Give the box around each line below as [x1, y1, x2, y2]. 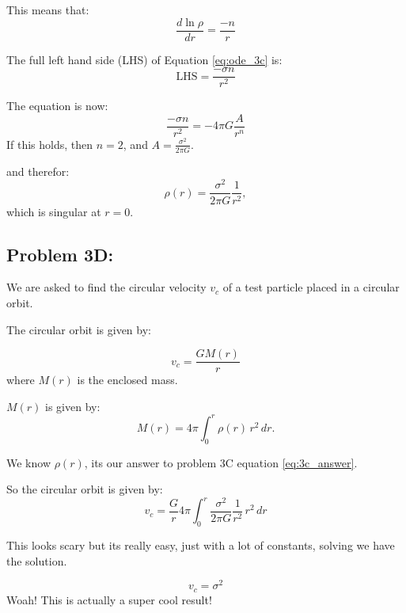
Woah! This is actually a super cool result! [6, 591, 212, 607]
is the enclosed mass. [77, 371, 178, 388]
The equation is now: [6, 97, 108, 114]
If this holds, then [6, 135, 93, 152]
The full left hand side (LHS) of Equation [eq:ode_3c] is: [6, 51, 283, 67]
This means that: [6, 2, 89, 17]
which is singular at [6, 203, 101, 219]
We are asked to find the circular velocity [6, 279, 207, 295]
